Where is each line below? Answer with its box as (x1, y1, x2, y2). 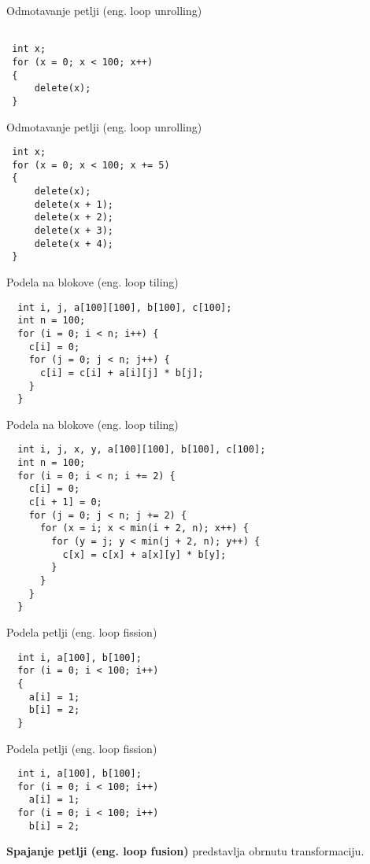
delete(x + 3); (34, 225, 114, 237)
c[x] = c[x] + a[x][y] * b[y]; (62, 548, 227, 560)
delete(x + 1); (34, 198, 114, 210)
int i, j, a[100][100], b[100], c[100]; (17, 301, 232, 313)
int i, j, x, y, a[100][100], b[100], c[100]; (17, 444, 266, 456)
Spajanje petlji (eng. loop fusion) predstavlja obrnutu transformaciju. (6, 843, 364, 859)
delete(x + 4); (34, 238, 114, 249)
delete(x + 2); (34, 212, 114, 223)
